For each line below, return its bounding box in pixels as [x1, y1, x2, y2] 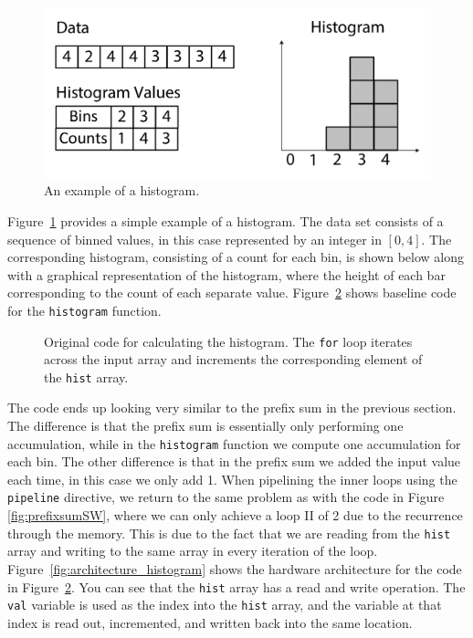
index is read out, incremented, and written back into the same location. [7, 612, 413, 632]
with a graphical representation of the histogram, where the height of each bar [7, 265, 446, 284]
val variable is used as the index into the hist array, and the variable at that [7, 595, 442, 614]
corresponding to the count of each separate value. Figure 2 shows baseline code [7, 283, 457, 302]
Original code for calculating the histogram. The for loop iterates [44, 331, 413, 350]
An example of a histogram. [44, 181, 200, 200]
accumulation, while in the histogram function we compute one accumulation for [7, 434, 461, 453]
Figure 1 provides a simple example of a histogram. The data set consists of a [7, 211, 444, 230]
